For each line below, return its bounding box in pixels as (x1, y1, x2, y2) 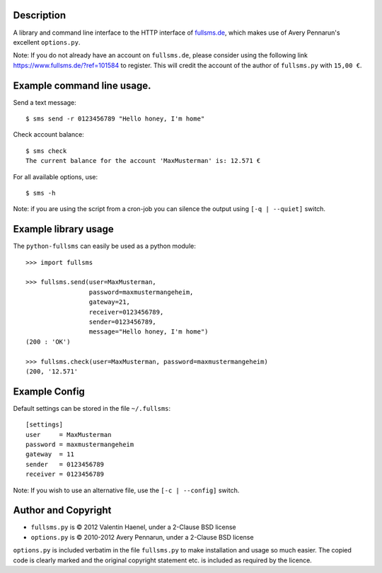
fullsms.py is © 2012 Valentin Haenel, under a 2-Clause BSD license (30, 523, 236, 531)
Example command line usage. (13, 79, 151, 91)
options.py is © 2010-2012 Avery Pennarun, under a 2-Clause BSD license (30, 533, 254, 541)
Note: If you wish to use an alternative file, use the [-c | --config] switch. (13, 486, 240, 494)
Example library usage (13, 223, 115, 235)
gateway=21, (88, 298, 131, 306)
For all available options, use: (13, 172, 98, 181)
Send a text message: (13, 98, 77, 106)
